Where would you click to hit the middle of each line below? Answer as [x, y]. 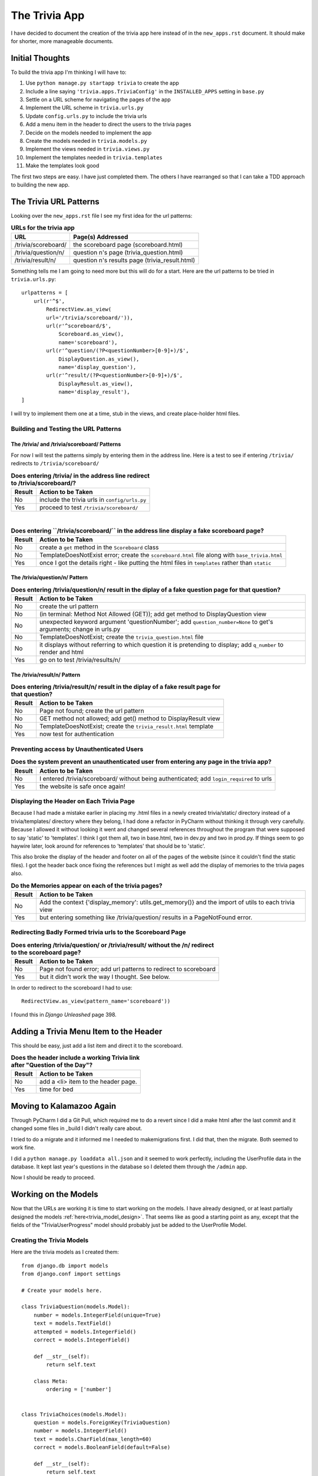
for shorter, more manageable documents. [62, 41]
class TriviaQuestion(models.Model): [76, 1307]
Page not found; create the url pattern [92, 711]
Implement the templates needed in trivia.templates [94, 157]
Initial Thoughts [40, 58]
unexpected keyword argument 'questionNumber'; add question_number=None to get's [156, 622]
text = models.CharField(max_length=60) [93, 1439]
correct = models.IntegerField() [82, 1340]
